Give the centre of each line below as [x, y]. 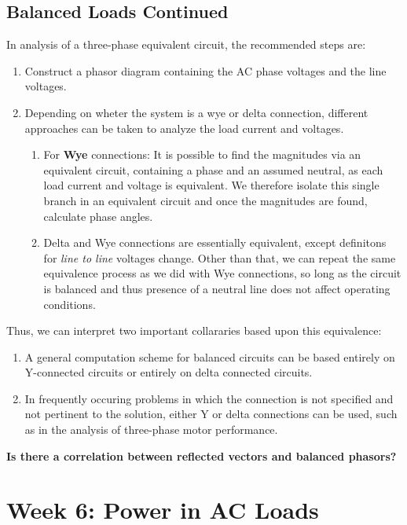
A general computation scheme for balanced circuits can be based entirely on [210, 356]
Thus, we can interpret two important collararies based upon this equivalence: [194, 330]
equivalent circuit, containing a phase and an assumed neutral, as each [213, 169]
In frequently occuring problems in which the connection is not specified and [209, 398]
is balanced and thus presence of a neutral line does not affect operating [217, 288]
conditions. [70, 304]
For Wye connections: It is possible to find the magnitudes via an [202, 154]
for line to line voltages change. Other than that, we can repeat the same [220, 257]
